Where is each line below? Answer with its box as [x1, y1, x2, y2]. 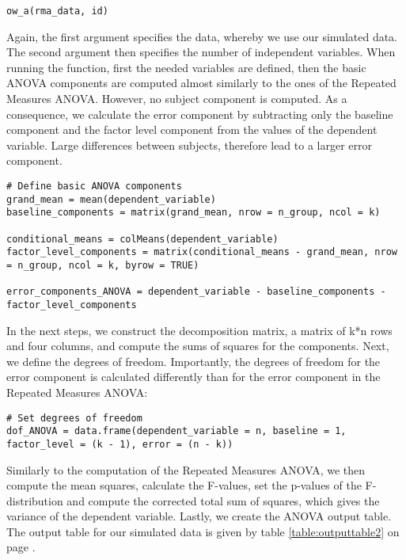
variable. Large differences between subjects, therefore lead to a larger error [6, 136, 372, 153]
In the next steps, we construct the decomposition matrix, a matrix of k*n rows [6, 322, 393, 338]
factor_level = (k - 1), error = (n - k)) [6, 438, 233, 450]
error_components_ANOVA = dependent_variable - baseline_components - [6, 286, 386, 298]
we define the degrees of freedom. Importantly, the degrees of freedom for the [6, 352, 381, 369]
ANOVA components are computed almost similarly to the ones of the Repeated [6, 74, 397, 91]
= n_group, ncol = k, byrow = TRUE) [6, 259, 199, 271]
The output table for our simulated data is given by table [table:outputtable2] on [6, 523, 400, 539]
